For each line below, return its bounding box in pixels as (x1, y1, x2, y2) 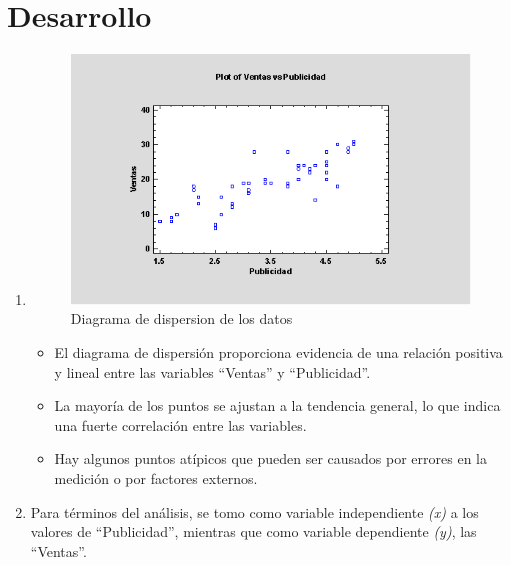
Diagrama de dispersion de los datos (70, 308, 293, 329)
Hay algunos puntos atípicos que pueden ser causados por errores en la (54, 448, 487, 469)
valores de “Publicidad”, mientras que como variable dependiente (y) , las (30, 521, 477, 542)
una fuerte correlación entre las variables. (54, 414, 307, 435)
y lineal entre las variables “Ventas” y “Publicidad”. (54, 361, 371, 382)
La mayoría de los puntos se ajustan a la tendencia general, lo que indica (54, 395, 501, 416)
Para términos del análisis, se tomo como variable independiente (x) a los (30, 501, 479, 522)
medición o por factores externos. (54, 467, 258, 488)
